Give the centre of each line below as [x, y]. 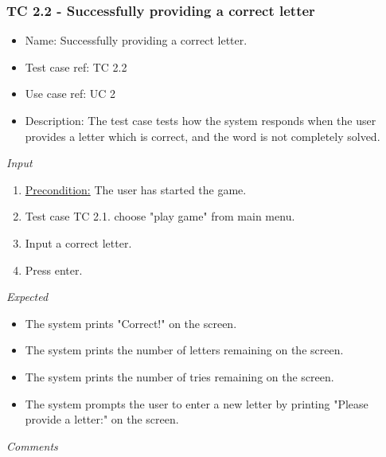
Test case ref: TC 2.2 [76, 66]
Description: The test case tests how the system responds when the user [201, 120]
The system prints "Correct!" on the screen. [131, 323]
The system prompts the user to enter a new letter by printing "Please [197, 403]
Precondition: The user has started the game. [136, 189]
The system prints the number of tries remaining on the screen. [179, 376]
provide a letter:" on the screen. [102, 419]
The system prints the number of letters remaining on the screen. [184, 350]
